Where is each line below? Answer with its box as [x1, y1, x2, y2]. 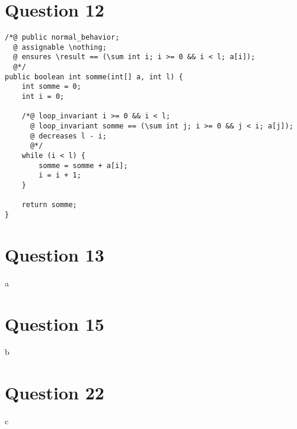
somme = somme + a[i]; [39, 161, 128, 170]
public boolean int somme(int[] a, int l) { [5, 72, 183, 81]
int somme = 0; [21, 82, 81, 91]
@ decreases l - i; [30, 131, 107, 140]
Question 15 [5, 311, 104, 336]
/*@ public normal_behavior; [5, 33, 120, 42]
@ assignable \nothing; [13, 43, 107, 51]
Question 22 [5, 380, 104, 405]
